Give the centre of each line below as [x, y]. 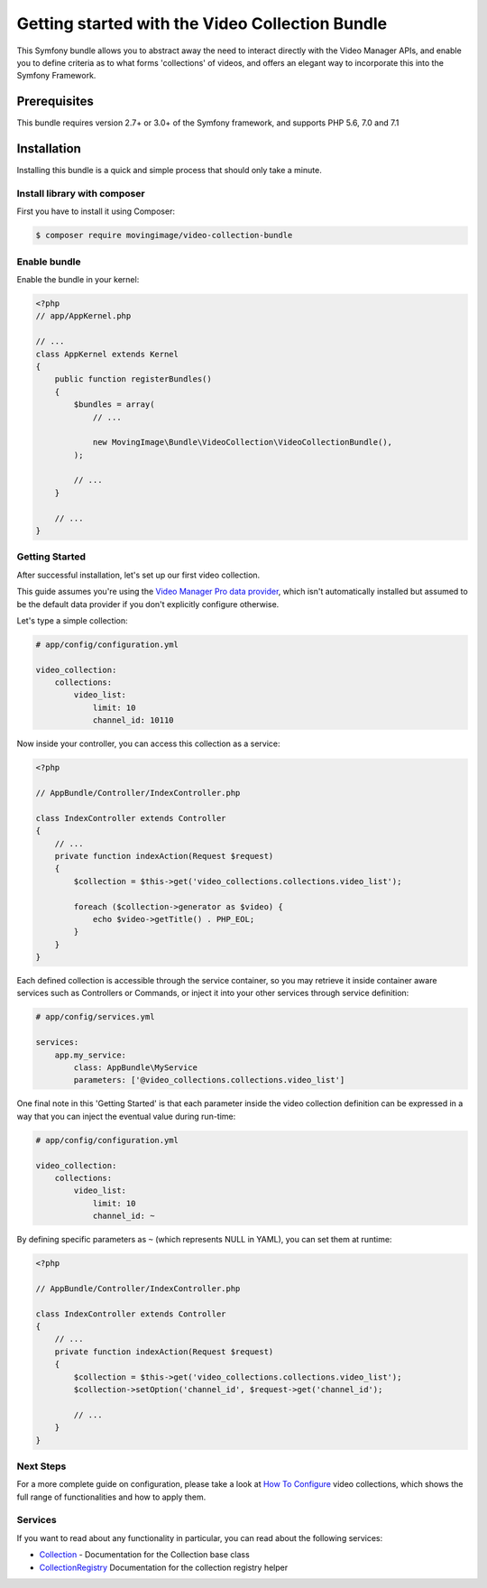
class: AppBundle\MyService [136, 1068]
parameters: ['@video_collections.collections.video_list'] [209, 1080]
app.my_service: [90, 1055]
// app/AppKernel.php [83, 316]
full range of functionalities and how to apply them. [111, 1497]
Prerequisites [55, 102]
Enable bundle [49, 262]
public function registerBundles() [133, 379]
